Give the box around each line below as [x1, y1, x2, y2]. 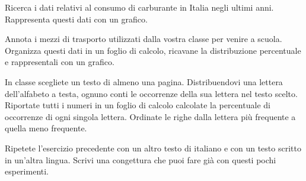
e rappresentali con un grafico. [5, 56, 114, 68]
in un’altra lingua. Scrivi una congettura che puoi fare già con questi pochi [5, 153, 276, 166]
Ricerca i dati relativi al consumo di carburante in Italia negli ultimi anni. [5, 1, 274, 13]
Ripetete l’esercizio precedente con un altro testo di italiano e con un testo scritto [5, 141, 301, 154]
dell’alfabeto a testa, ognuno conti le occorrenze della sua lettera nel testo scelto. [5, 87, 298, 99]
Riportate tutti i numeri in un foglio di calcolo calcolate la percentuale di [5, 99, 270, 111]
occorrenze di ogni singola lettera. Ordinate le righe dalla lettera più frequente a [5, 110, 296, 122]
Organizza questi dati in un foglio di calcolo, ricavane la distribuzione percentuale [5, 44, 301, 56]
